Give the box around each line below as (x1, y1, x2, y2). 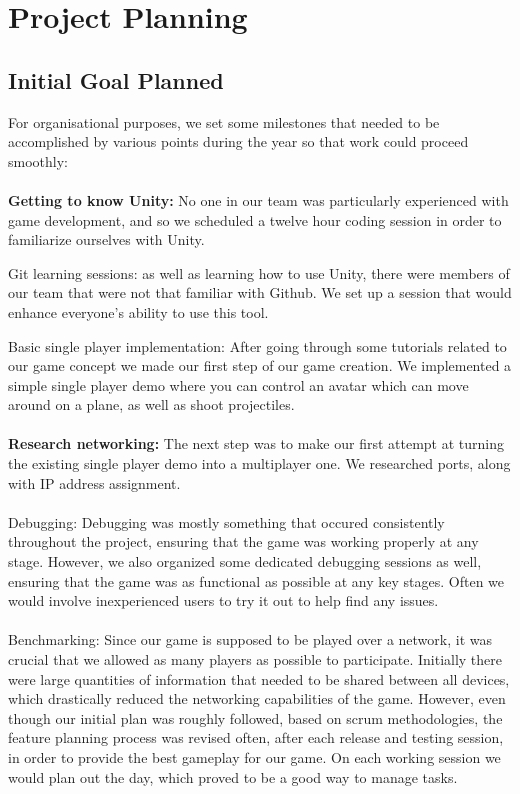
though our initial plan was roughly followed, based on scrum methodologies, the (8, 707, 503, 728)
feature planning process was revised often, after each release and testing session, (8, 727, 504, 748)
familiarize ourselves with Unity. (8, 229, 205, 250)
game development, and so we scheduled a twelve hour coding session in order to (8, 209, 502, 230)
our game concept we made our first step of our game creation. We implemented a (8, 355, 512, 376)
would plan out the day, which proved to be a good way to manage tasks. (8, 766, 458, 787)
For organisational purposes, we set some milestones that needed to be (8, 111, 440, 132)
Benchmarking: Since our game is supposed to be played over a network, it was (8, 629, 493, 650)
